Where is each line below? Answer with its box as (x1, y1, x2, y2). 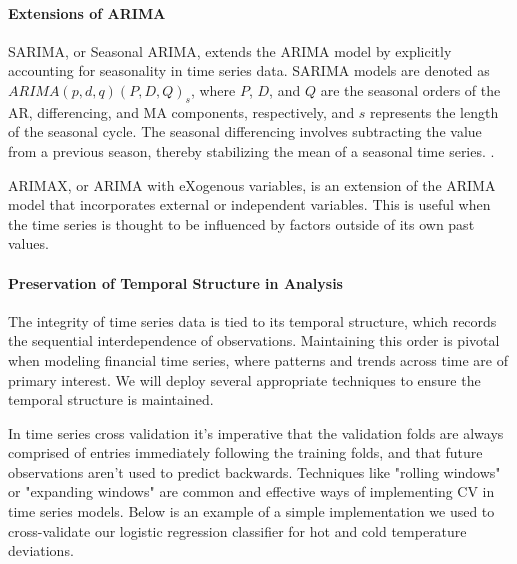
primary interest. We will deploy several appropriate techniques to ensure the (8, 369, 481, 390)
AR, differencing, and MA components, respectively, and (8, 101, 355, 122)
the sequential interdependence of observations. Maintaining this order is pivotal (8, 330, 500, 351)
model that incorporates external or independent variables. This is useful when (8, 194, 491, 215)
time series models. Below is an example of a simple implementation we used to (8, 501, 495, 522)
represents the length (370, 101, 499, 122)
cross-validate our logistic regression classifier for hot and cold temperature (8, 520, 467, 541)
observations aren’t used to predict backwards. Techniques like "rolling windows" (8, 461, 501, 482)
